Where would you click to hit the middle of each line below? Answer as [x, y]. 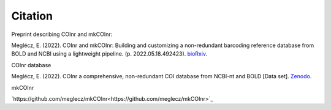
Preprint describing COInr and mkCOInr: [62, 34]
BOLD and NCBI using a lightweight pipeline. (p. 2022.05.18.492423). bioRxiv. [109, 54]
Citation [32, 16]
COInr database [31, 65]
